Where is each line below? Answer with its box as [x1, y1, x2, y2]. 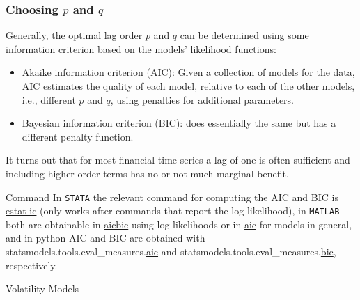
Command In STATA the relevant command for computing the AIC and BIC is [6, 189, 338, 204]
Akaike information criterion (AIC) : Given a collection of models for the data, [22, 65, 355, 79]
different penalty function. [22, 129, 134, 143]
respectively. [6, 258, 58, 272]
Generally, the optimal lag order [6, 28, 143, 42]
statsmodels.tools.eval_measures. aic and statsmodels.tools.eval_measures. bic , [6, 244, 336, 259]
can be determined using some [180, 28, 309, 42]
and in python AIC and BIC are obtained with [6, 230, 205, 245]
